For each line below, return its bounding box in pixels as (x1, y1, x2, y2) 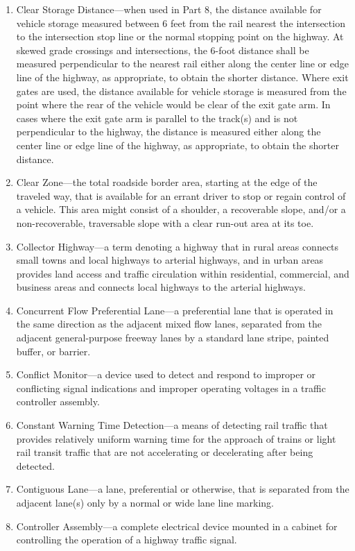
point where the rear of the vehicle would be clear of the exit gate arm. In (16, 97, 331, 112)
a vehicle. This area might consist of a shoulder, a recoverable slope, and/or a (16, 202, 346, 217)
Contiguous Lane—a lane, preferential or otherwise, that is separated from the (16, 482, 349, 496)
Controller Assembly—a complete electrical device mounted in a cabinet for (16, 518, 338, 533)
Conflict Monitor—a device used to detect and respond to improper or (16, 367, 316, 382)
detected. (16, 458, 55, 473)
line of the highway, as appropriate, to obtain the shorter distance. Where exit (16, 69, 349, 84)
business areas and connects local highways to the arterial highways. (16, 280, 306, 294)
